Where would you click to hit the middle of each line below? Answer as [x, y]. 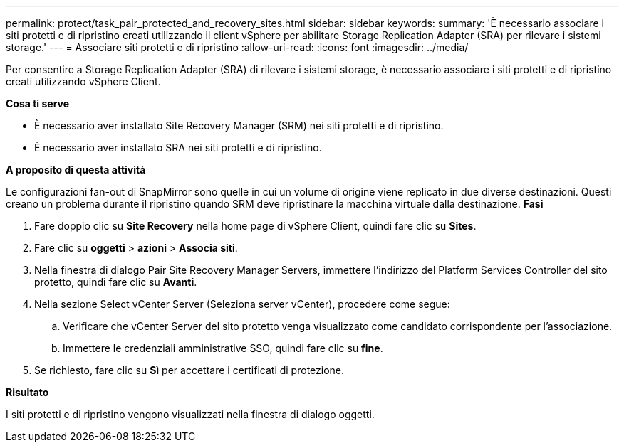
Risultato [27, 392]
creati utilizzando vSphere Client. [83, 81]
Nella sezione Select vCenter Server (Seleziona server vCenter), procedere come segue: [242, 304]
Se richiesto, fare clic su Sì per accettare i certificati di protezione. [189, 370]
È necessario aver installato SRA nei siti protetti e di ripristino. [178, 148]
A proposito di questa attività [76, 170]
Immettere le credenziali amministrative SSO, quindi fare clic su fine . [223, 348]
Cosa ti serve [38, 103]
